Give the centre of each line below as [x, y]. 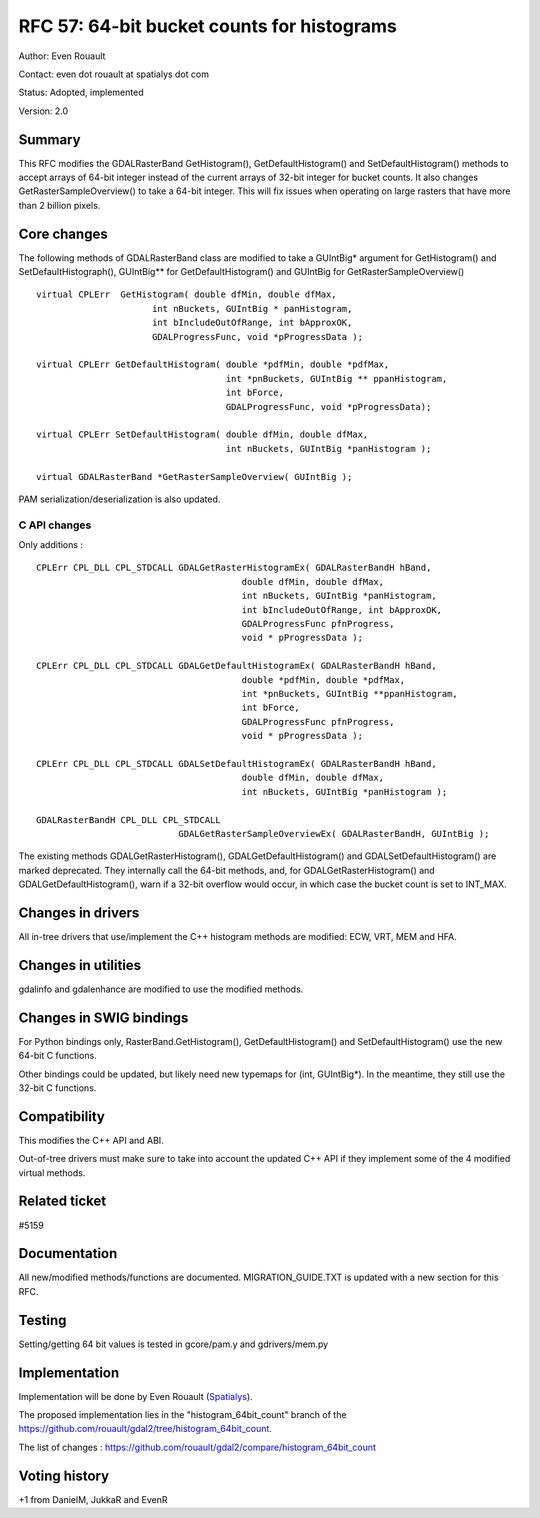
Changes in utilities [80, 965]
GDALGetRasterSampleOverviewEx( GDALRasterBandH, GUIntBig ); [334, 833]
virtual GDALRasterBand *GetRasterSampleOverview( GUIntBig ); [194, 476]
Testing [42, 1320]
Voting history [64, 1475]
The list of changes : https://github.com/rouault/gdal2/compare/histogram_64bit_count [197, 1447]
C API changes [55, 525]
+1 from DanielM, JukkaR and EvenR [93, 1499]
